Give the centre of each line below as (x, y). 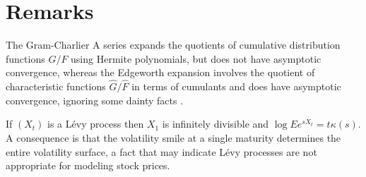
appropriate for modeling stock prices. (88, 165)
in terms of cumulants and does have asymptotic (236, 86)
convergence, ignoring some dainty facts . (95, 100)
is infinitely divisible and (216, 124)
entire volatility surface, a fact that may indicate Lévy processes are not (161, 151)
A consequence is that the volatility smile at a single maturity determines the (173, 137)
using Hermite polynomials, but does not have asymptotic (196, 58)
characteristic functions (56, 86)
